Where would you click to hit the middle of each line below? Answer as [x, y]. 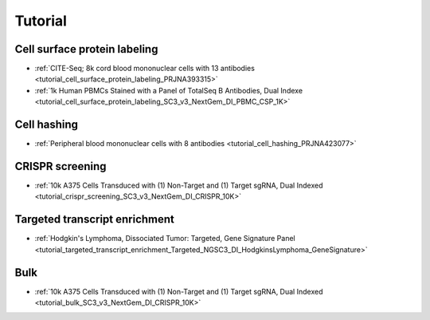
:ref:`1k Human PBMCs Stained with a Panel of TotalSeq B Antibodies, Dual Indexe [168, 90]
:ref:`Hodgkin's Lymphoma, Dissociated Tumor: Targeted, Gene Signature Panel [165, 239]
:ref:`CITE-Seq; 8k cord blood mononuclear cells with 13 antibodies [145, 69]
